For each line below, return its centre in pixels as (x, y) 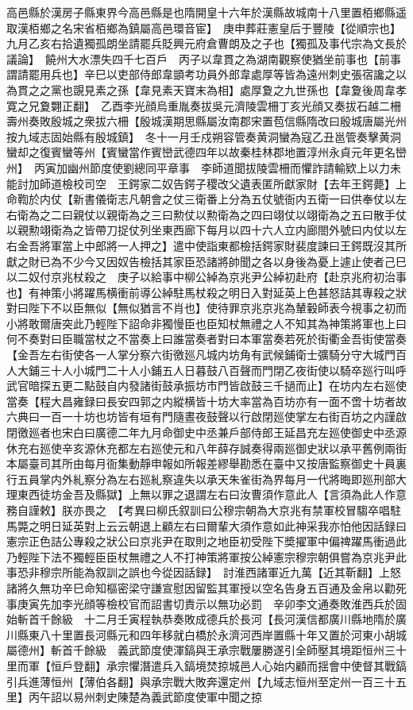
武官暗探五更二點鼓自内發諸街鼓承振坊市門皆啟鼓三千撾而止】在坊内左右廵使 (206, 386)
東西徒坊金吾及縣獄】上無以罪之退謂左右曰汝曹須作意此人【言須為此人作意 (212, 494)
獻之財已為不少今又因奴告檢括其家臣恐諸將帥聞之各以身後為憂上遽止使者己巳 (206, 261)
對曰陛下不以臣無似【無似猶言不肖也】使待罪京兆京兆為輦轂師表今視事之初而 (206, 308)
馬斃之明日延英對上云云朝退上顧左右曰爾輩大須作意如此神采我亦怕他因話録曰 (206, 525)
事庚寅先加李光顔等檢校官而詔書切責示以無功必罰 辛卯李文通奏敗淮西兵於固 (206, 603)
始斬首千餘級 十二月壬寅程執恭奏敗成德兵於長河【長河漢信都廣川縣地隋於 (201, 619)
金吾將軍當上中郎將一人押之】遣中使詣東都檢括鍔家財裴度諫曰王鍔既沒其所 (212, 245)
